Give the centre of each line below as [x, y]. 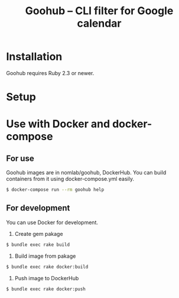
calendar [99, 23]
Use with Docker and [58, 124]
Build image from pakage [45, 256]
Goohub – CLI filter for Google [99, 11]
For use [20, 158]
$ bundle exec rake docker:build [47, 267]
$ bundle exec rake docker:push [46, 289]
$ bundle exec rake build [38, 244]
